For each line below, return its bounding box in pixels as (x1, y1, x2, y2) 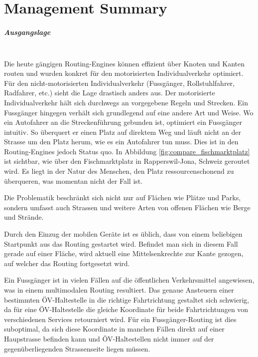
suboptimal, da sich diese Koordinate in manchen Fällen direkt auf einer (4, 324, 225, 334)
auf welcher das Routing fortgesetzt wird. (4, 258, 130, 268)
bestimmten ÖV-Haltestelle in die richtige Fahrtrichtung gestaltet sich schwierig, (4, 294, 250, 305)
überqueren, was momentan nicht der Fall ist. (4, 175, 143, 186)
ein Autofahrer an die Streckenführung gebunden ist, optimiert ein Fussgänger (4, 117, 242, 127)
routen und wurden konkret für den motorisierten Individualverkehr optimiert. (4, 68, 244, 78)
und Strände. (4, 212, 44, 222)
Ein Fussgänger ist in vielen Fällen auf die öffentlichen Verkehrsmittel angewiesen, (4, 275, 255, 285)
